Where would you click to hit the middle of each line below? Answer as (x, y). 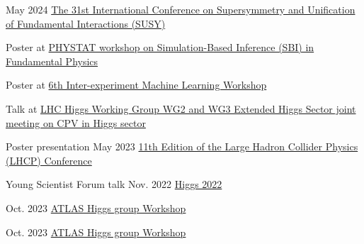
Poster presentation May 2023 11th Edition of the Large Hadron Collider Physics (182, 146)
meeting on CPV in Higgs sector (76, 122)
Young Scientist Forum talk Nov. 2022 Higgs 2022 (114, 184)
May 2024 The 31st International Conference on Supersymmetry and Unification (181, 9)
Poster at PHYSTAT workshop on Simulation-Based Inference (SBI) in (160, 47)
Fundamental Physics (52, 61)
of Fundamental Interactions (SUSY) (86, 23)
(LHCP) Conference (49, 160)
